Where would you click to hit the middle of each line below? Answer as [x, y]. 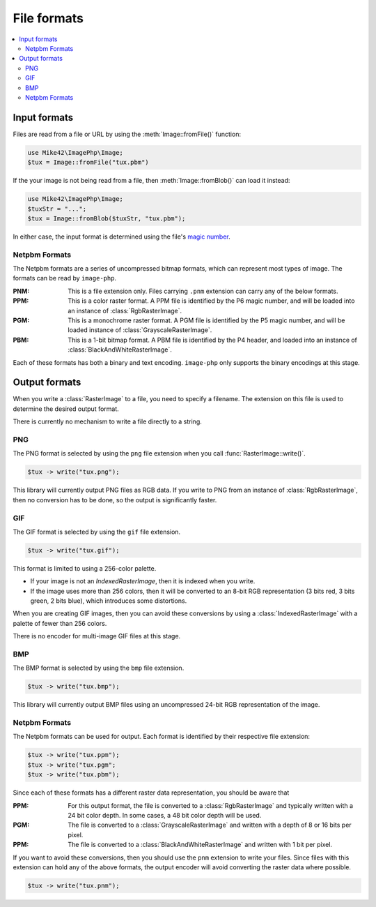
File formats [48, 18]
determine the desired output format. [66, 409]
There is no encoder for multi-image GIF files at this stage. [97, 636]
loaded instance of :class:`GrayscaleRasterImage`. [140, 330]
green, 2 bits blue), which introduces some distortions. [109, 601]
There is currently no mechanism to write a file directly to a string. [107, 421]
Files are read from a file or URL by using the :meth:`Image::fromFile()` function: [127, 134]
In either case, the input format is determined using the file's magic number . [122, 237]
